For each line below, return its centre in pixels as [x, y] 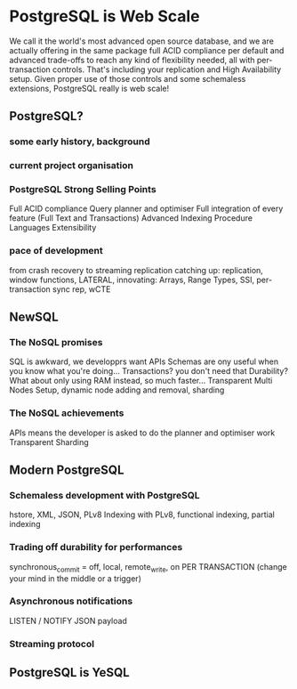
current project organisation [71, 166]
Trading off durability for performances [96, 547]
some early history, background [80, 142]
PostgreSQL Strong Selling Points [83, 190]
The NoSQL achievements [67, 413]
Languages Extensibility [53, 228]
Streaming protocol [52, 644]
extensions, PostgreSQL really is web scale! [89, 88]
